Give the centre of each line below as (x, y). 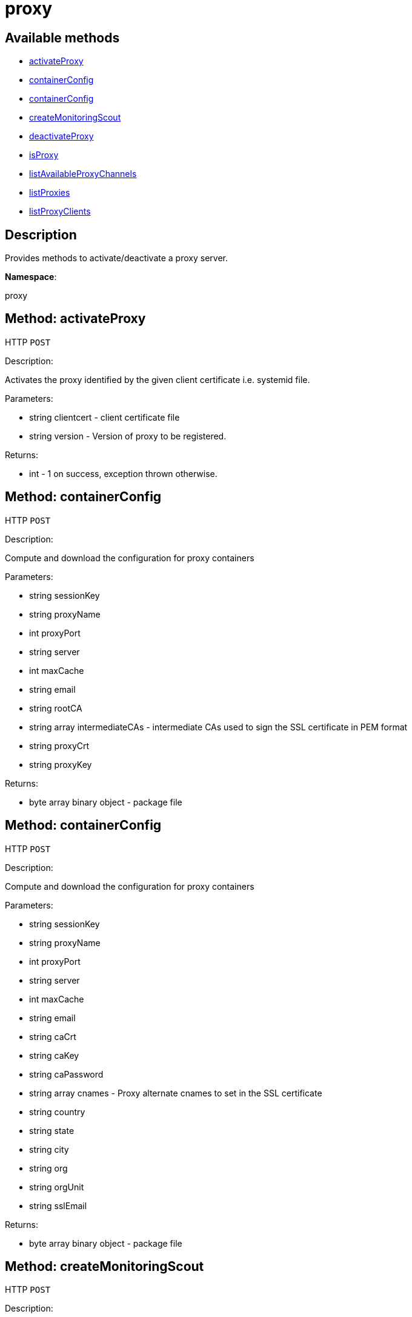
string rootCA (56, 708)
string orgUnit (57, 1187)
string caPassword (66, 1074)
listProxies (50, 193)
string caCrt (53, 1036)
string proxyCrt (59, 745)
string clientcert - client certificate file (105, 417)
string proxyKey (61, 764)
